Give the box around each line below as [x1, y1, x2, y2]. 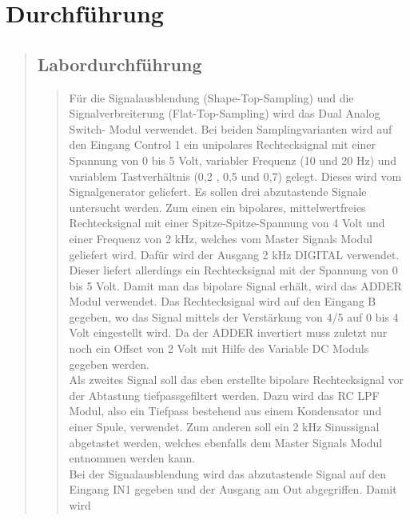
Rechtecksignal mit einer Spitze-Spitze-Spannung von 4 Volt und [69, 214, 385, 231]
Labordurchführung [37, 51, 202, 76]
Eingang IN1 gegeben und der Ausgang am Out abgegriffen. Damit [69, 481, 397, 498]
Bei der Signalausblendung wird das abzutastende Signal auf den [69, 465, 387, 482]
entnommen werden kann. [69, 450, 196, 466]
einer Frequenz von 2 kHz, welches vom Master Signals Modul [69, 230, 372, 246]
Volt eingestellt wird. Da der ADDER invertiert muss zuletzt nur [69, 324, 388, 341]
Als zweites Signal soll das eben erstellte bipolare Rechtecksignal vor [69, 371, 404, 388]
